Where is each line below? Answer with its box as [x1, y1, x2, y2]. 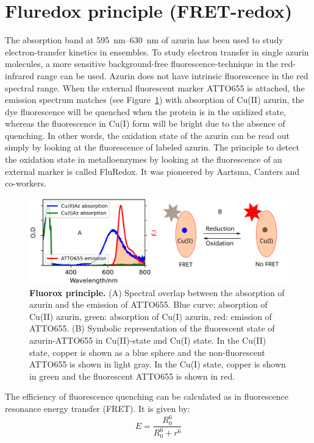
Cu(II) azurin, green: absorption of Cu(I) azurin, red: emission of [29, 310, 272, 322]
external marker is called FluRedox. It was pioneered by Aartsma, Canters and [5, 165, 300, 177]
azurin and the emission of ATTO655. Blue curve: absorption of [29, 298, 268, 311]
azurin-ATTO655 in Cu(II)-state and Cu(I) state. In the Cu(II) [29, 334, 266, 346]
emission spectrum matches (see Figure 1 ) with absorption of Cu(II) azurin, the [5, 93, 304, 106]
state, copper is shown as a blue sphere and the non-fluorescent [29, 346, 265, 358]
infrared [5, 69, 34, 82]
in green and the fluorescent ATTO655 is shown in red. [29, 369, 235, 382]
